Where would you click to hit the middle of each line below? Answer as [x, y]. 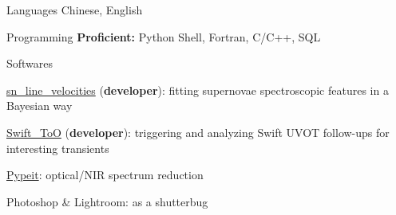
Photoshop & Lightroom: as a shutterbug [107, 201]
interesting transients [58, 148]
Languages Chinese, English [75, 10]
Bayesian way [40, 106]
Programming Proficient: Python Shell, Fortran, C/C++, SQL [164, 36]
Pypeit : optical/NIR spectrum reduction [105, 175]
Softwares [30, 63]
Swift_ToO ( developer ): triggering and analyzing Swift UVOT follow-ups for [198, 132]
